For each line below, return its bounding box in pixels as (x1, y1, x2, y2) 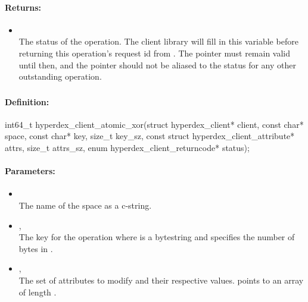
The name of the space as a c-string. (18, 199, 152, 212)
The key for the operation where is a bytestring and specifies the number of (18, 231, 295, 243)
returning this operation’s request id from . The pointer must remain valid (18, 46, 291, 59)
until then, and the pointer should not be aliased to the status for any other (18, 58, 296, 71)
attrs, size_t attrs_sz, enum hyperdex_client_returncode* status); (5, 141, 250, 154)
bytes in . (18, 242, 53, 254)
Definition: (5, 95, 49, 108)
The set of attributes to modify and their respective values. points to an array (18, 274, 304, 287)
